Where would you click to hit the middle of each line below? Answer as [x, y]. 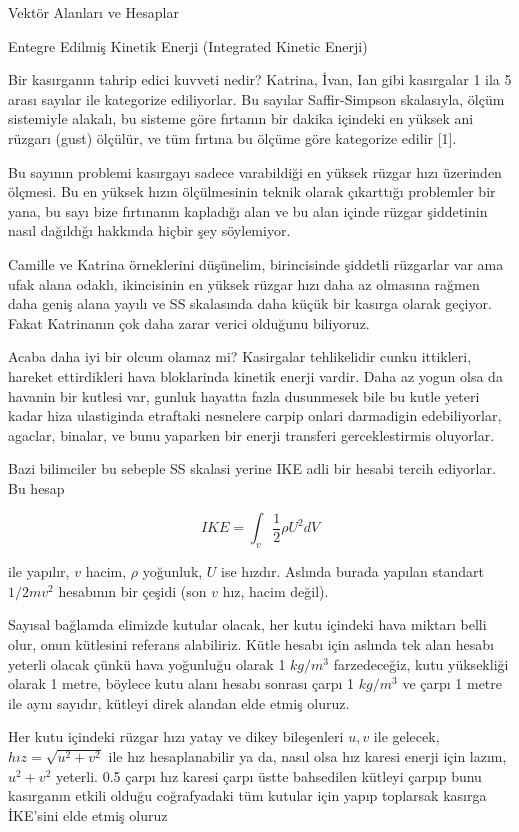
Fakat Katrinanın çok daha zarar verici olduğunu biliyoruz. [189, 322]
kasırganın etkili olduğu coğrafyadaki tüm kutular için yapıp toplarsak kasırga [247, 795]
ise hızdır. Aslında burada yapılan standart [352, 571]
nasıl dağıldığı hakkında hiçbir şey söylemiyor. [149, 230]
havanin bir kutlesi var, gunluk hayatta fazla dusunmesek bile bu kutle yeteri [244, 395]
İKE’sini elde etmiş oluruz [88, 814]
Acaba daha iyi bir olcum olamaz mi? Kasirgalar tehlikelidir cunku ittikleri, [240, 356]
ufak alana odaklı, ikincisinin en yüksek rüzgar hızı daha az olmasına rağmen [244, 283]
